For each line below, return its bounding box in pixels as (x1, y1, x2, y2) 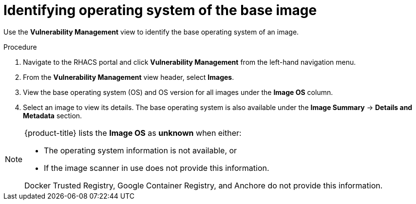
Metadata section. (23, 111, 82, 120)
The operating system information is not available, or (44, 145, 237, 155)
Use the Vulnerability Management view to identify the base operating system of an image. (3, 27, 299, 36)
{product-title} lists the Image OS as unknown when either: (24, 128, 242, 138)
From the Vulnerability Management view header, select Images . (23, 73, 234, 81)
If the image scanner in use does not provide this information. (44, 163, 269, 173)
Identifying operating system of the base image (3, 2, 317, 19)
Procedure (3, 42, 37, 51)
